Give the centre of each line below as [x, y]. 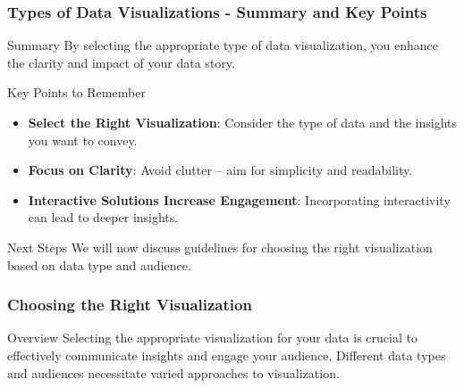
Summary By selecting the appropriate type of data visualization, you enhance [223, 45]
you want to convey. [83, 140]
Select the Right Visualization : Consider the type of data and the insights [243, 122]
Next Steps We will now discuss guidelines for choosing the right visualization [220, 247]
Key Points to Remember [76, 92]
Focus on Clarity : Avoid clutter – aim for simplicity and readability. [220, 170]
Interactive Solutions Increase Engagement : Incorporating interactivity [239, 199]
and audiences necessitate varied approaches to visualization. [173, 372]
